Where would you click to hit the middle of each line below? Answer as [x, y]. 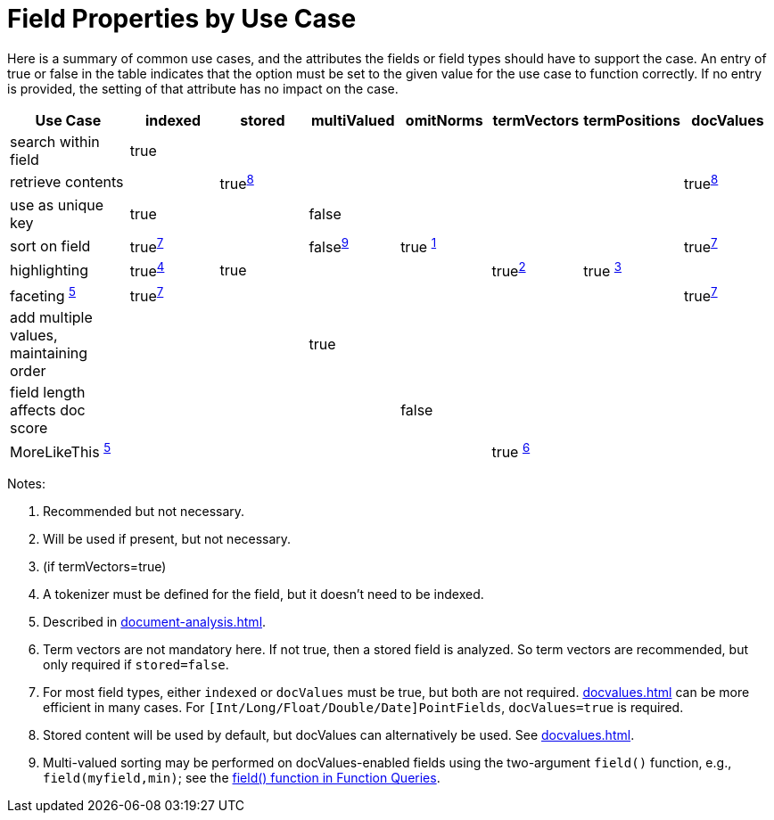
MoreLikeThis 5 [61, 451]
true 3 [603, 270]
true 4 [147, 270]
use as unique [57, 205]
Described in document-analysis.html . [155, 622]
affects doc [48, 410]
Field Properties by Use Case [182, 19]
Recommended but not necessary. [144, 512]
